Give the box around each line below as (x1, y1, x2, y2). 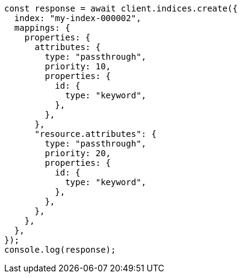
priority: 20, (45, 148, 111, 158)
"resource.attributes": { (34, 129, 157, 139)
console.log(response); (4, 245, 116, 254)
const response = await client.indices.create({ (4, 4, 238, 13)
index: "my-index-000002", (14, 13, 141, 23)
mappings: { (14, 23, 70, 33)
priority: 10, (45, 62, 111, 71)
